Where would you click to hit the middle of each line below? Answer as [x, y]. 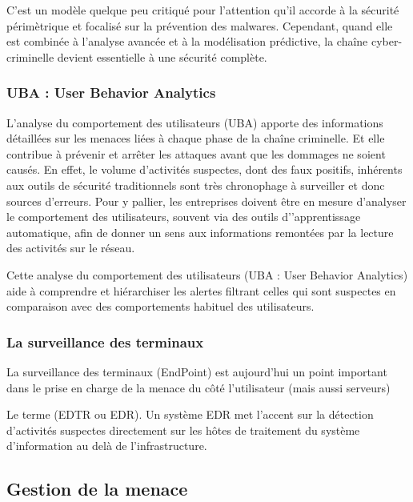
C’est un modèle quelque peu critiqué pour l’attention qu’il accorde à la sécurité [203, 10]
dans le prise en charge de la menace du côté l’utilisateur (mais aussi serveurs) [198, 387]
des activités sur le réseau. [71, 248]
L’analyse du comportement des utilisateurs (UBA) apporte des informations [195, 122]
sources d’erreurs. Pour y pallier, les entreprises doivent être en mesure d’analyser [206, 201]
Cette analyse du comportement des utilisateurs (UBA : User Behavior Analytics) [207, 274]
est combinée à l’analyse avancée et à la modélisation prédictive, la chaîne [187, 41]
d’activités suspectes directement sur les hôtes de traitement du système [183, 430]
